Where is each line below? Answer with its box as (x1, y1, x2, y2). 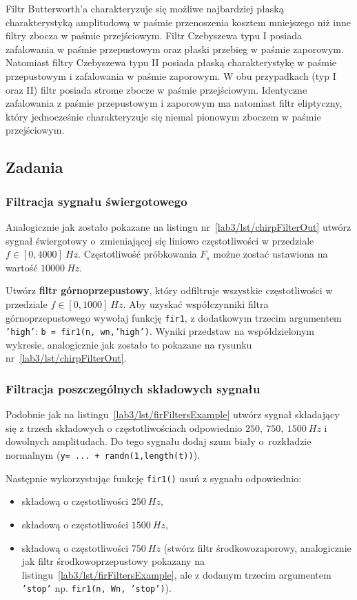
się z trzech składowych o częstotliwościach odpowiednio (6, 420, 243, 435)
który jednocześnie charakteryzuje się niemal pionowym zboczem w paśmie (6, 109, 321, 123)
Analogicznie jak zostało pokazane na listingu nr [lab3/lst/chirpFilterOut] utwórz (6, 219, 351, 234)
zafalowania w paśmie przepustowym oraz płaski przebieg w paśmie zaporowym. (6, 41, 344, 56)
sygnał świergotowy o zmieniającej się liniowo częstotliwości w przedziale (6, 233, 314, 247)
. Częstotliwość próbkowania (78, 247, 197, 261)
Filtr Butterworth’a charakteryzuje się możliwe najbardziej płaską (6, 1, 284, 15)
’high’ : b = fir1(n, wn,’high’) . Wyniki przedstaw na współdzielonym (6, 324, 315, 338)
